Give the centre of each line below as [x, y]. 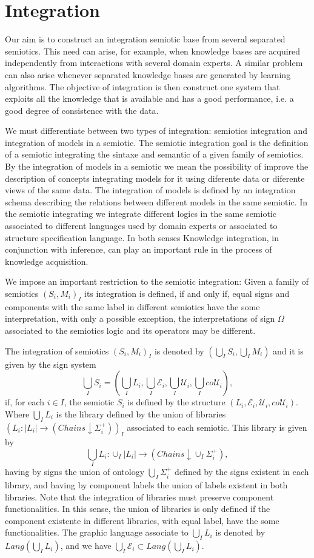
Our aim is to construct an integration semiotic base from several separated [145, 39]
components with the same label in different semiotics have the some [132, 306]
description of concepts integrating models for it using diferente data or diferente [155, 178]
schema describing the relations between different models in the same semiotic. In [156, 201]
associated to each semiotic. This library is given [217, 427]
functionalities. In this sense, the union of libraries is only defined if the [138, 509]
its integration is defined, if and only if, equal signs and [187, 293]
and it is [288, 350]
